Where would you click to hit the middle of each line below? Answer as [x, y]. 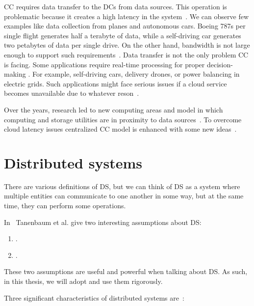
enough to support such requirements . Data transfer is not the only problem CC [126, 54]
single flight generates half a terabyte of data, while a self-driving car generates [123, 35]
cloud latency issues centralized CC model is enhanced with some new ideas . [120, 129]
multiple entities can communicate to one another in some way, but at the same [124, 196]
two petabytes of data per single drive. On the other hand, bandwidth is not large [127, 45]
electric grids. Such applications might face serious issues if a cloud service [115, 83]
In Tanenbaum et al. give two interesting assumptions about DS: [103, 222]
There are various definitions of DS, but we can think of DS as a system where [122, 186]
